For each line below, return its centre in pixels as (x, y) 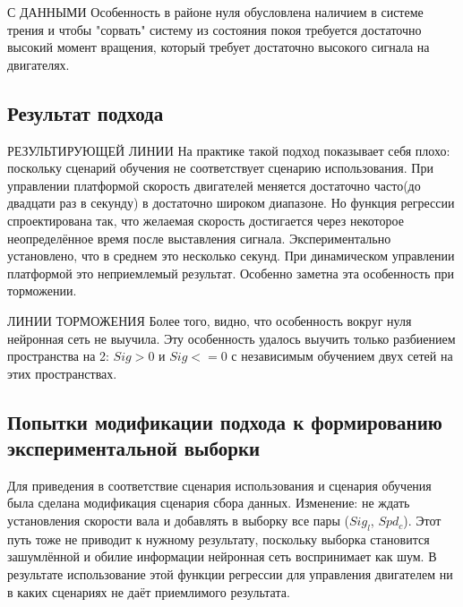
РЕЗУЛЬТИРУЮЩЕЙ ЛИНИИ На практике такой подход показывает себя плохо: (229, 150)
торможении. (42, 291)
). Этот (422, 521)
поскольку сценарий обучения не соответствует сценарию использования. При (220, 168)
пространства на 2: (58, 356)
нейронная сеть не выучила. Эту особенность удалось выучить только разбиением (231, 338)
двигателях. (39, 64)
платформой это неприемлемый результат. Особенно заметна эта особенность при (231, 273)
